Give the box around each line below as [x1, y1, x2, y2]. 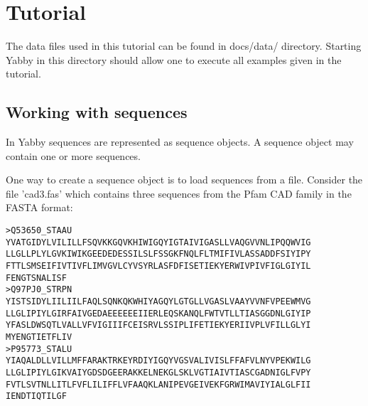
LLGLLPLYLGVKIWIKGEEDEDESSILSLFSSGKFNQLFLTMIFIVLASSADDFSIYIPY [6, 249, 311, 260]
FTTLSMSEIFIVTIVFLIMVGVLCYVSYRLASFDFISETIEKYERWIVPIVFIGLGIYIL [6, 261, 311, 272]
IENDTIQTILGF [6, 391, 67, 402]
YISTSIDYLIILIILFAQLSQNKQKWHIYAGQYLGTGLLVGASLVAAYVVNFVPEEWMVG [6, 297, 311, 307]
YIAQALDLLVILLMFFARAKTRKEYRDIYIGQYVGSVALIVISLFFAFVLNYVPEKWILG [6, 356, 311, 366]
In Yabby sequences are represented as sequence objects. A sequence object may [6, 134, 354, 149]
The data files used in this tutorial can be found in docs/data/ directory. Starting [6, 38, 362, 53]
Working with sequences [6, 101, 188, 123]
